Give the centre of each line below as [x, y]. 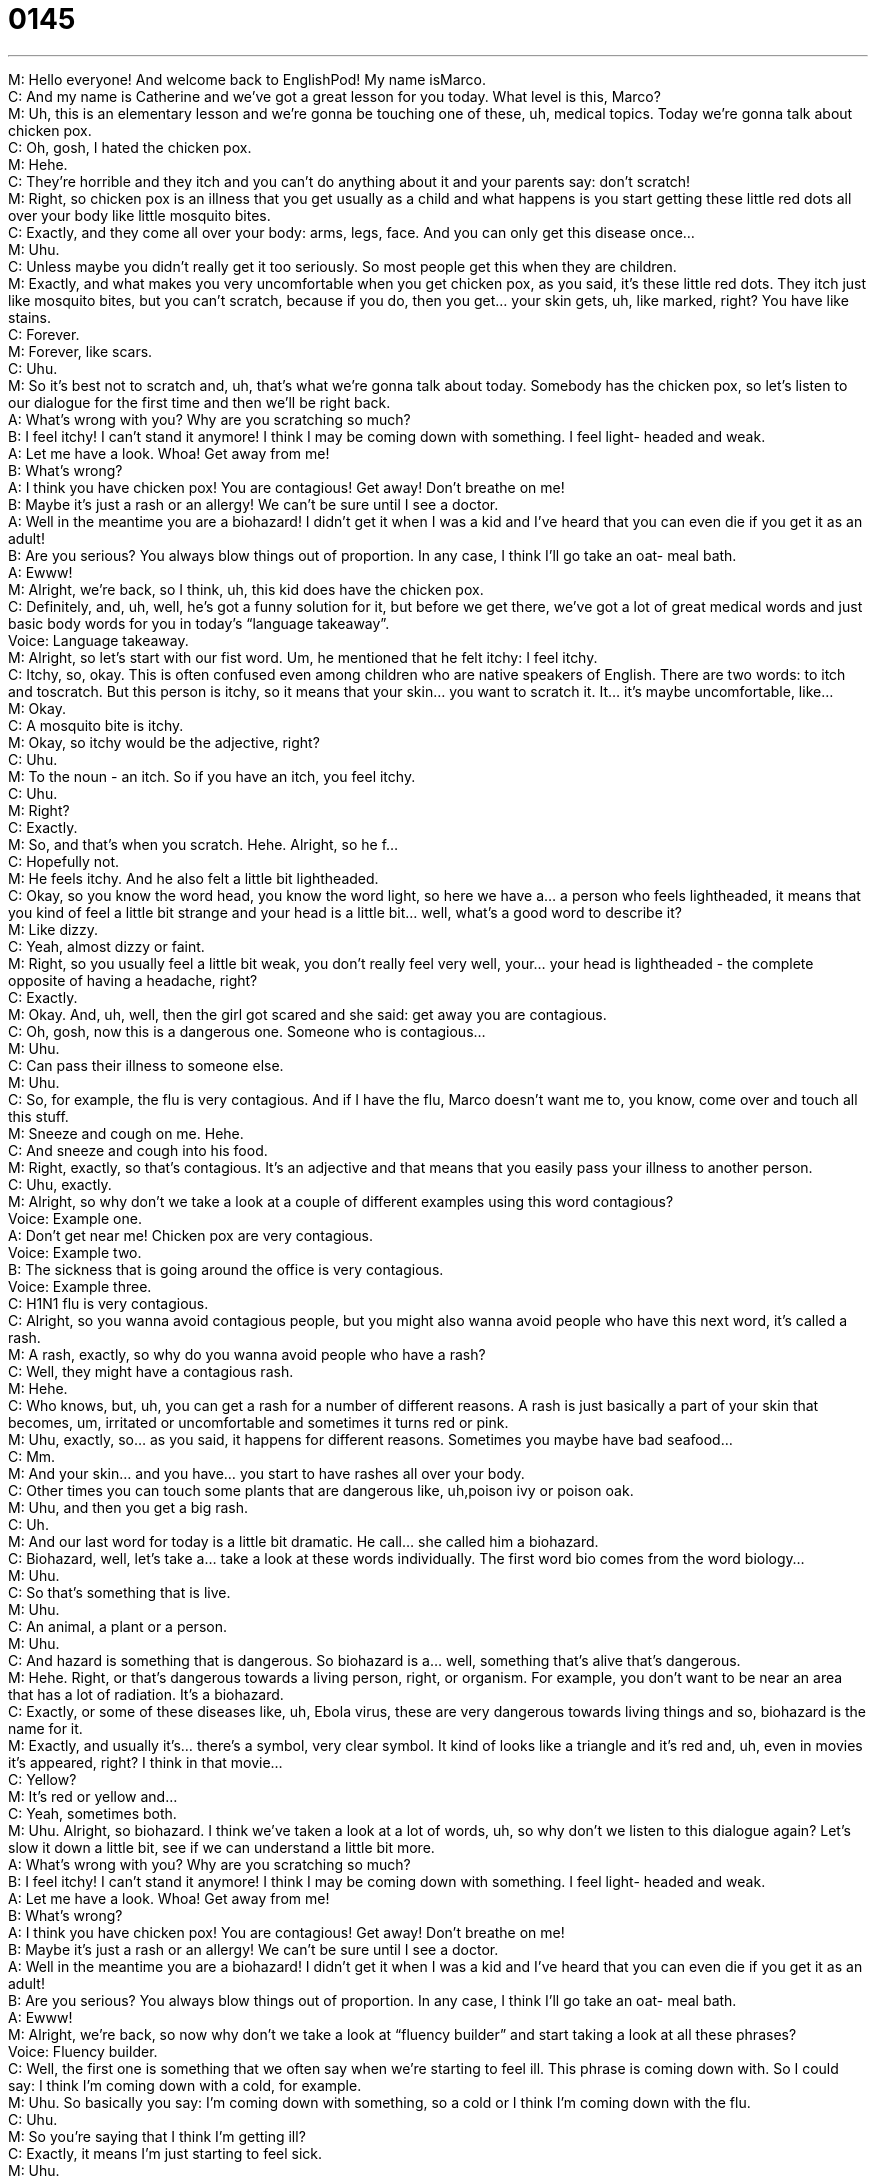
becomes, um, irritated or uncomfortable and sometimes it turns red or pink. [258, 1422]
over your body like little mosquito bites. [139, 215]
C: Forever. [44, 334]
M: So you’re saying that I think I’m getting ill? [157, 2136]
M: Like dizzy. [53, 929]
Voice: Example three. [80, 1286]
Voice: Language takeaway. [98, 640]
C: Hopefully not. [64, 861]
